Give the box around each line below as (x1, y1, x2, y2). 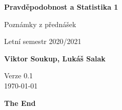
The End (4, 97, 36, 108)
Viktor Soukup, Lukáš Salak (4, 53, 106, 63)
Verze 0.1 (4, 70, 33, 81)
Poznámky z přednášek (4, 18, 76, 29)
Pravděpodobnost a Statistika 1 (4, 2, 118, 12)
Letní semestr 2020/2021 (4, 36, 82, 47)
